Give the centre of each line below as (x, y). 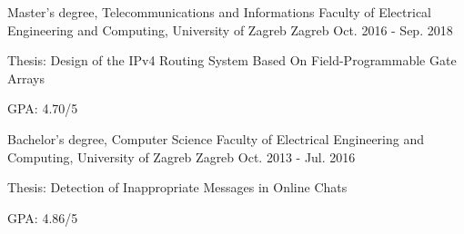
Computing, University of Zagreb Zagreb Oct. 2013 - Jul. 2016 (182, 156)
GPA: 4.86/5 (43, 217)
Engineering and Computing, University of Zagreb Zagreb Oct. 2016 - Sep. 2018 (230, 29)
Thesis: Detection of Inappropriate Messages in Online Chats (177, 187)
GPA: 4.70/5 (43, 108)
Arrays (26, 78)
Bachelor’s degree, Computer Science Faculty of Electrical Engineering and (216, 138)
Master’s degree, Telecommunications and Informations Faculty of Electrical (219, 12)
